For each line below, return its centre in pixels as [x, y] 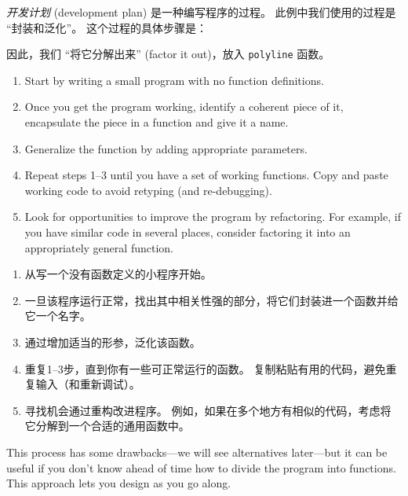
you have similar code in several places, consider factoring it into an [188, 232]
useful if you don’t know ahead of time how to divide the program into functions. [201, 467]
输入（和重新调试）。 [88, 384]
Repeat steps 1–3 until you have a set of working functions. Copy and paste [206, 175]
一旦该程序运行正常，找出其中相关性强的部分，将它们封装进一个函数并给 [211, 300]
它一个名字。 [58, 316]
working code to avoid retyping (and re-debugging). [148, 190]
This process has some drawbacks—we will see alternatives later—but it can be [197, 452]
